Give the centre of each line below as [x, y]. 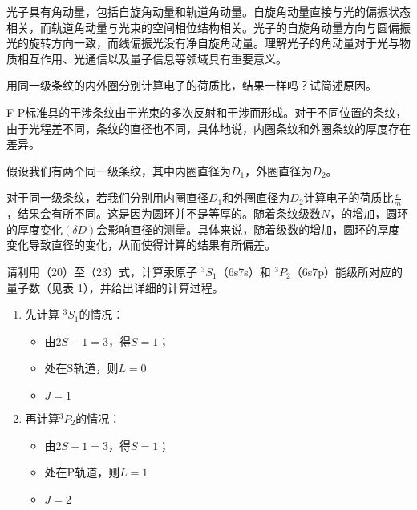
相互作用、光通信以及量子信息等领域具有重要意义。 [152, 58]
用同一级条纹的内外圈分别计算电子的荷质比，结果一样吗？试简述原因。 [192, 85]
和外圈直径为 [256, 197]
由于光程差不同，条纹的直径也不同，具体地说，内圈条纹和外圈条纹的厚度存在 [208, 128]
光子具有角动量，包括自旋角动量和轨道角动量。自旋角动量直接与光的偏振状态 [208, 11]
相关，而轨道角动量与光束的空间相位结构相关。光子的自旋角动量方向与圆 [197, 27]
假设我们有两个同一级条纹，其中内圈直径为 [119, 170]
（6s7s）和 [244, 271]
